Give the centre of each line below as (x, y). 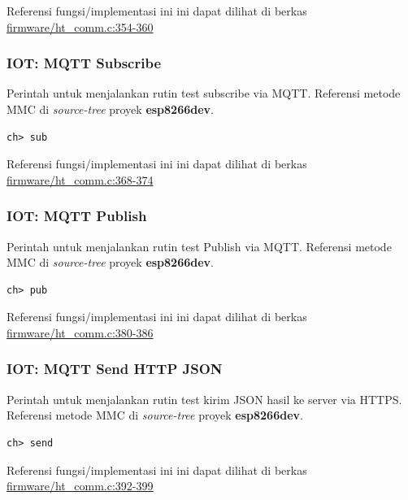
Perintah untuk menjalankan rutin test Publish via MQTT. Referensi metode (199, 246)
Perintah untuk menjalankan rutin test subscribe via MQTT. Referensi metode (204, 93)
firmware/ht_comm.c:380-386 (80, 332)
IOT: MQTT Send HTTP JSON (115, 369)
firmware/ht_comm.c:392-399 (80, 486)
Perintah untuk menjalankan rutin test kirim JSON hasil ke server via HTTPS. (204, 399)
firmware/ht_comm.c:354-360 (80, 26)
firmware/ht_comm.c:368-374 (80, 179)
